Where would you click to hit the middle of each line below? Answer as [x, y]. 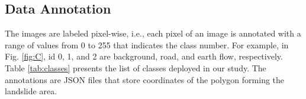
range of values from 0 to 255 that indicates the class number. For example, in [147, 44]
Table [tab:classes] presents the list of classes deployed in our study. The [136, 67]
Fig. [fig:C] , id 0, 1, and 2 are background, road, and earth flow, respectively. [144, 56]
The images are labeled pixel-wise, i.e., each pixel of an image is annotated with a [153, 33]
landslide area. [31, 91]
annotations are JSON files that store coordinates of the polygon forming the [145, 79]
